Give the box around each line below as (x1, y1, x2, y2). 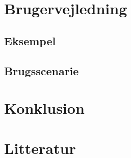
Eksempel (4, 33, 56, 48)
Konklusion (4, 98, 85, 118)
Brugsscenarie (4, 62, 79, 78)
